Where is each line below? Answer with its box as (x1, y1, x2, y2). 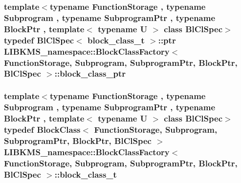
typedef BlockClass (4, 123, 81, 136)
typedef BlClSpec (4, 34, 74, 46)
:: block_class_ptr (54, 67, 126, 80)
